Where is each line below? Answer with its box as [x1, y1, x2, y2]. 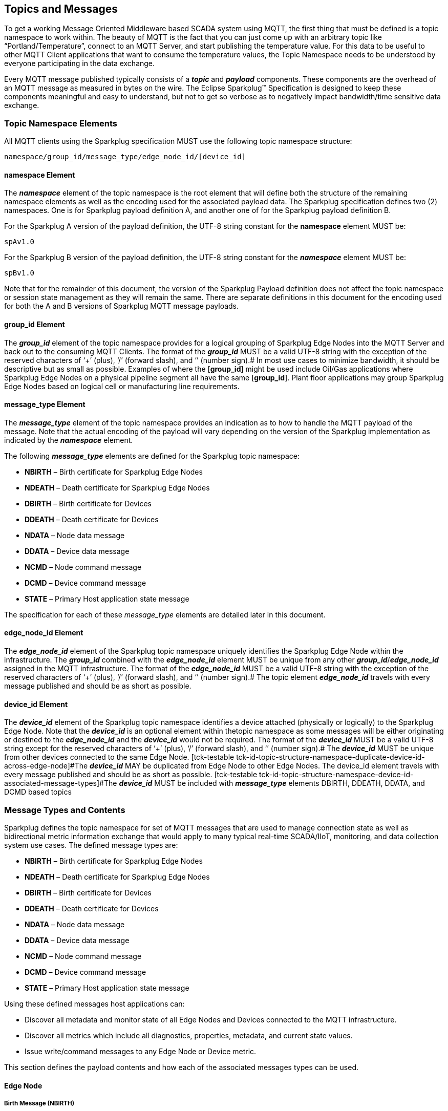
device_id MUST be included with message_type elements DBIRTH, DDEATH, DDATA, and [119, 779, 425, 788]
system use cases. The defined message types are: [4, 841, 178, 850]
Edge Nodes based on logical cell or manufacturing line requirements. [4, 381, 240, 391]
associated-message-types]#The [4, 779, 117, 788]
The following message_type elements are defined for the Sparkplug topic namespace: [4, 451, 300, 460]
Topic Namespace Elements [4, 118, 117, 129]
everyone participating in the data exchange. [4, 59, 155, 68]
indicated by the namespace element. [4, 435, 133, 444]
